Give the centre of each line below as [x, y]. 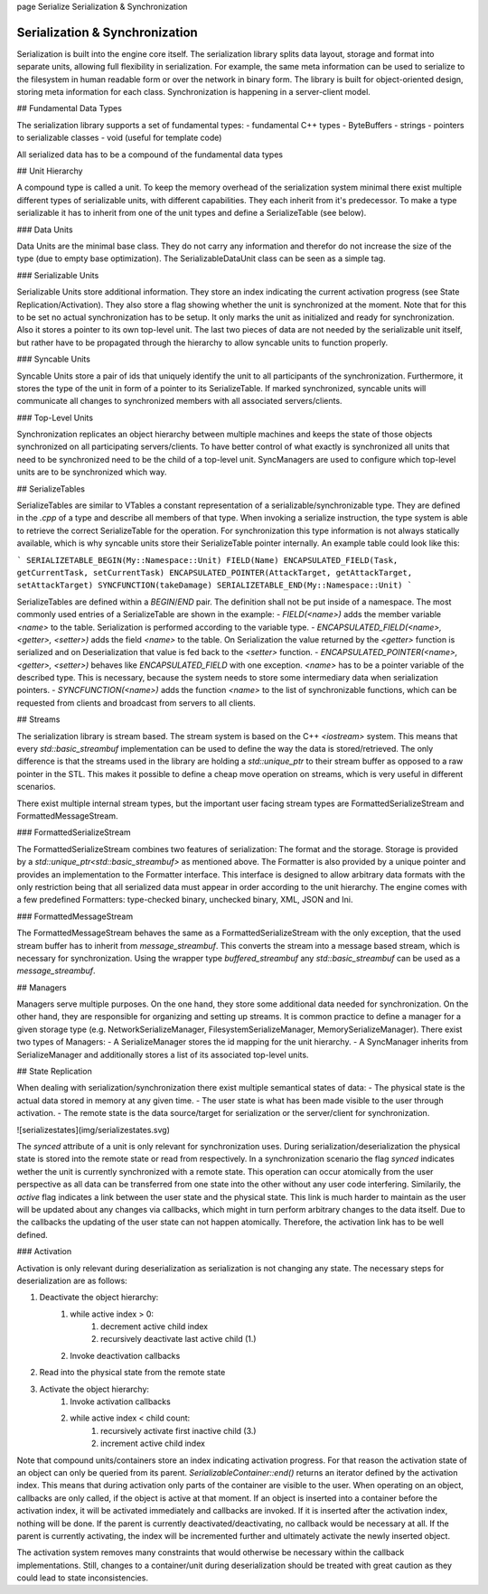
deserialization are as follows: [72, 1280]
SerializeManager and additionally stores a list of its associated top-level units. [163, 1055]
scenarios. [36, 787]
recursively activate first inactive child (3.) [178, 1430]
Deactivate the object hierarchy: [99, 1298]
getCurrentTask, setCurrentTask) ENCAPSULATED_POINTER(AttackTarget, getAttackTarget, [215, 572]
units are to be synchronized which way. [92, 472]
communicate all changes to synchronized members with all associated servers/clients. [179, 401]
